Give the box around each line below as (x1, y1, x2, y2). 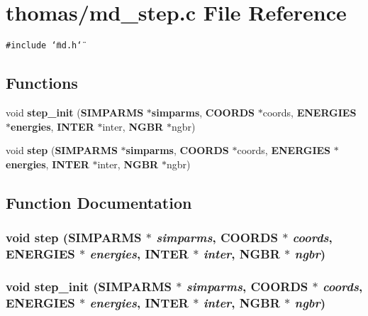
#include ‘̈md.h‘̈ (6, 40, 82, 51)
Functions (6, 72, 78, 94)
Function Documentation (6, 191, 192, 213)
